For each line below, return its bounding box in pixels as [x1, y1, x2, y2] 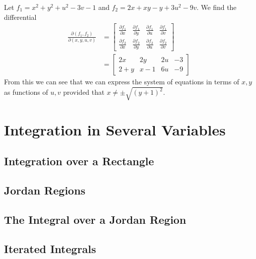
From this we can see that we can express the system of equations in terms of [4, 76, 240, 87]
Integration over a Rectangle [4, 153, 154, 169]
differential [4, 11, 37, 22]
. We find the [196, 2, 237, 12]
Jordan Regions [4, 183, 86, 198]
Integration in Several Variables [4, 119, 226, 139]
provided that [63, 87, 105, 97]
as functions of [4, 87, 48, 97]
